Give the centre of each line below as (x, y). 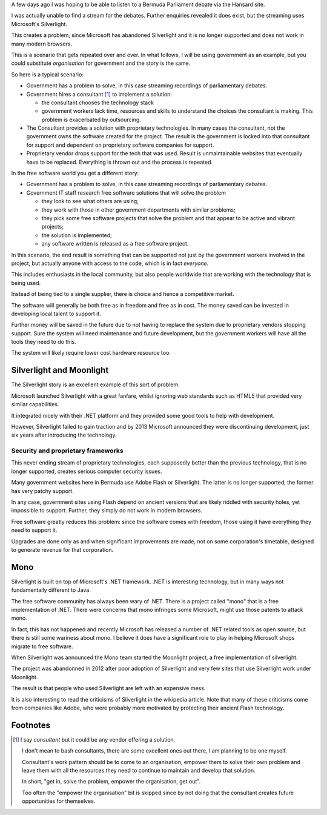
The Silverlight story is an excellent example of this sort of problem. (95, 384)
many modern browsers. (42, 44)
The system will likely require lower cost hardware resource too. (91, 353)
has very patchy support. (42, 491)
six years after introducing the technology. (64, 435)
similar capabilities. (35, 404)
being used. (26, 283)
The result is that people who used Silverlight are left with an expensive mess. (108, 688)
